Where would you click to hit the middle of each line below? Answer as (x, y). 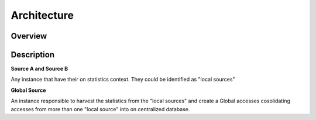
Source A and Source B (39, 69)
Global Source (28, 90)
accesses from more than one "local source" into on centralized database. (100, 109)
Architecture (42, 15)
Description (33, 55)
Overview (29, 36)
